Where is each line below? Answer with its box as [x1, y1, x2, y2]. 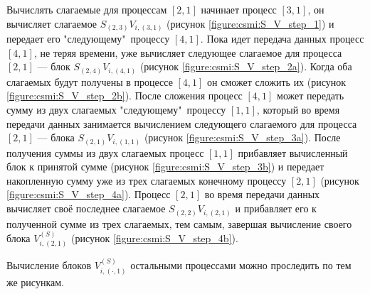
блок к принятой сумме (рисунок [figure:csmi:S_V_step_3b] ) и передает [6, 159, 324, 174]
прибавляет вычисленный [238, 145, 348, 160]
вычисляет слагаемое [6, 16, 97, 31]
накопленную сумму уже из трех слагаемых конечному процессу [6, 173, 287, 187]
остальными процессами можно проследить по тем [130, 258, 351, 273]
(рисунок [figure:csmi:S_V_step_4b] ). [70, 231, 238, 245]
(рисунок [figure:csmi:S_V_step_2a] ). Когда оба [139, 59, 352, 74]
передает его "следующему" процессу [6, 31, 170, 46]
